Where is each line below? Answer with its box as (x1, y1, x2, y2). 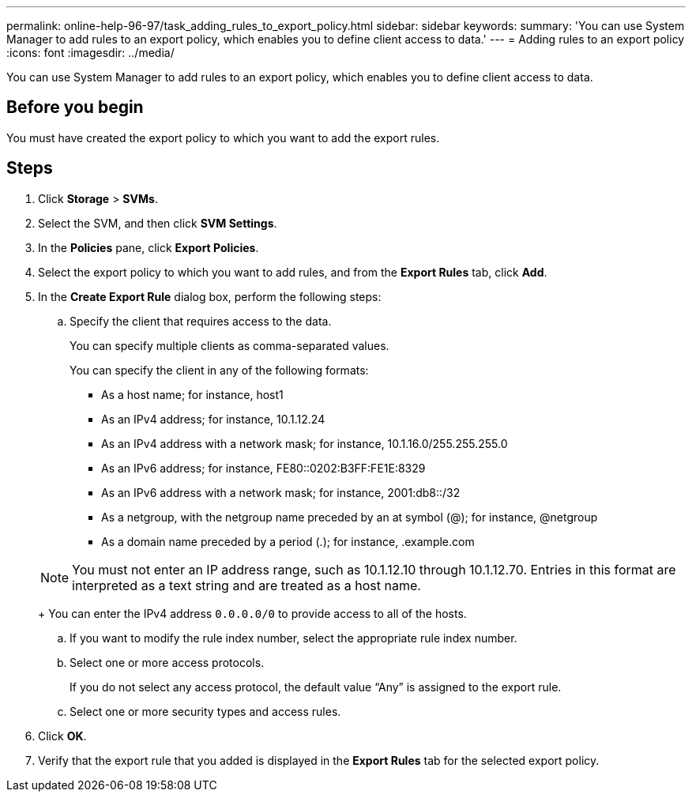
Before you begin (6, 97, 144, 118)
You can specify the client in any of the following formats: (70, 363, 369, 377)
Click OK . (38, 728, 87, 743)
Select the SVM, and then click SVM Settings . (38, 216, 277, 230)
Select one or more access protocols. (70, 655, 265, 669)
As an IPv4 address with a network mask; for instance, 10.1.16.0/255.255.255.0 (101, 436, 508, 450)
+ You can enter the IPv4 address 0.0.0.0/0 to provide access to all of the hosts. (38, 606, 467, 620)
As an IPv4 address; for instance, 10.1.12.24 (101, 412, 325, 426)
